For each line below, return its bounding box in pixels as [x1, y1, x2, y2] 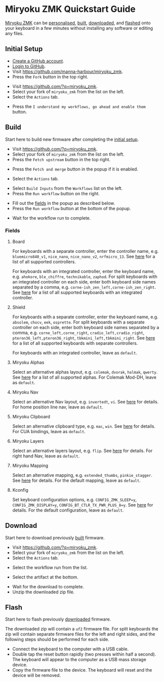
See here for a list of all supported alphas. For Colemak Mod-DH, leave [12, 374, 157, 380]
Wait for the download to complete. [12, 583, 84, 589]
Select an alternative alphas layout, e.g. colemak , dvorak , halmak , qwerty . [12, 369, 158, 375]
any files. [5, 30, 24, 36]
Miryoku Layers [12, 438, 44, 444]
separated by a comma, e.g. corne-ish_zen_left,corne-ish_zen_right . [12, 284, 156, 290]
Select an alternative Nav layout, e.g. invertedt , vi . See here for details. [12, 398, 159, 404]
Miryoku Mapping [12, 462, 48, 468]
